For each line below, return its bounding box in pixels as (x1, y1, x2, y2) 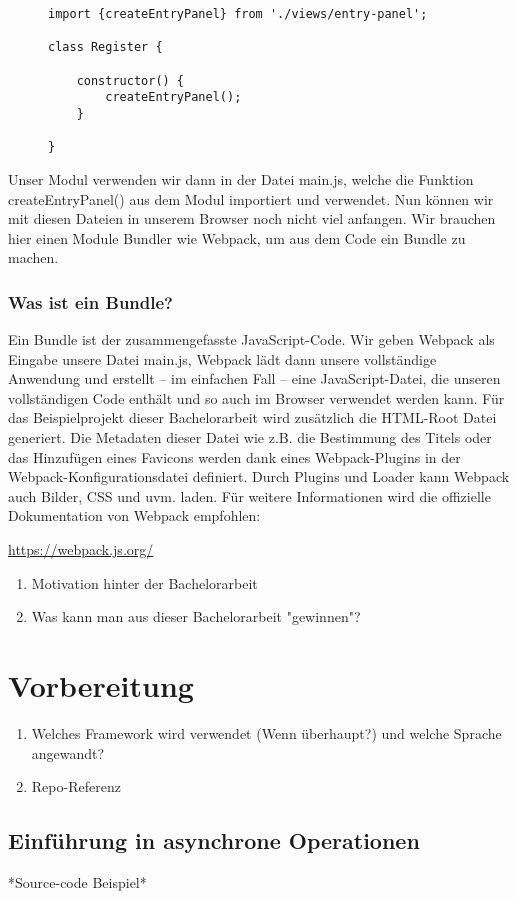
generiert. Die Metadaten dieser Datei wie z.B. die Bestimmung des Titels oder (8, 427, 492, 448)
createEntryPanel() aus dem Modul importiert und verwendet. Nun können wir (8, 188, 494, 209)
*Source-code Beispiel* (8, 871, 147, 892)
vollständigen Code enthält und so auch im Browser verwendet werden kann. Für (8, 387, 505, 408)
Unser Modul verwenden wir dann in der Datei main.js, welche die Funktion (8, 168, 474, 189)
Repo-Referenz (31, 776, 121, 797)
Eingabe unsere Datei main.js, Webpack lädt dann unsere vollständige (8, 348, 437, 369)
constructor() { (76, 73, 185, 88)
